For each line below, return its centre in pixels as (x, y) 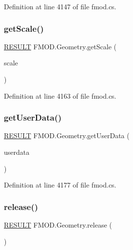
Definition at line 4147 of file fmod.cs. (60, 6)
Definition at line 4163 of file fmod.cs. (60, 95)
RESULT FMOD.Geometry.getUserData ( (67, 135)
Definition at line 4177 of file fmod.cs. (60, 185)
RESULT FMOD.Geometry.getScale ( (60, 46)
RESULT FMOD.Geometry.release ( (58, 225)
